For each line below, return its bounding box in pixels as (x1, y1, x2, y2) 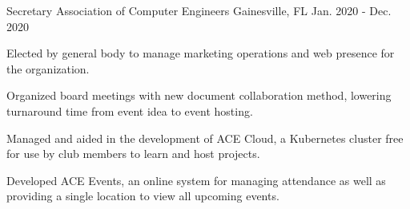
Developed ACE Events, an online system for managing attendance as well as (6, 172, 386, 188)
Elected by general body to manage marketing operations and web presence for (6, 45, 395, 61)
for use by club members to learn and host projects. (6, 145, 260, 162)
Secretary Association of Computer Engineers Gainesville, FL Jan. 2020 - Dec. (6, 2, 392, 18)
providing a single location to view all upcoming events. (6, 187, 279, 204)
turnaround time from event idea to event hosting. (6, 102, 253, 119)
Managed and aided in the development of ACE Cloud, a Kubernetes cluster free (6, 129, 404, 146)
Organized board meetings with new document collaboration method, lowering (6, 87, 392, 104)
